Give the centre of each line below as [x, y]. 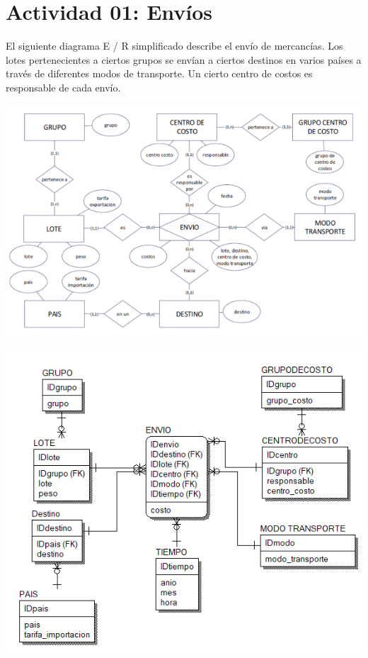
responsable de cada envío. [63, 87]
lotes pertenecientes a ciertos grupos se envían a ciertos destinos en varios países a [184, 59]
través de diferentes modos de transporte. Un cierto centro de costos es [159, 73]
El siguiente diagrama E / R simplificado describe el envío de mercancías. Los [174, 46]
